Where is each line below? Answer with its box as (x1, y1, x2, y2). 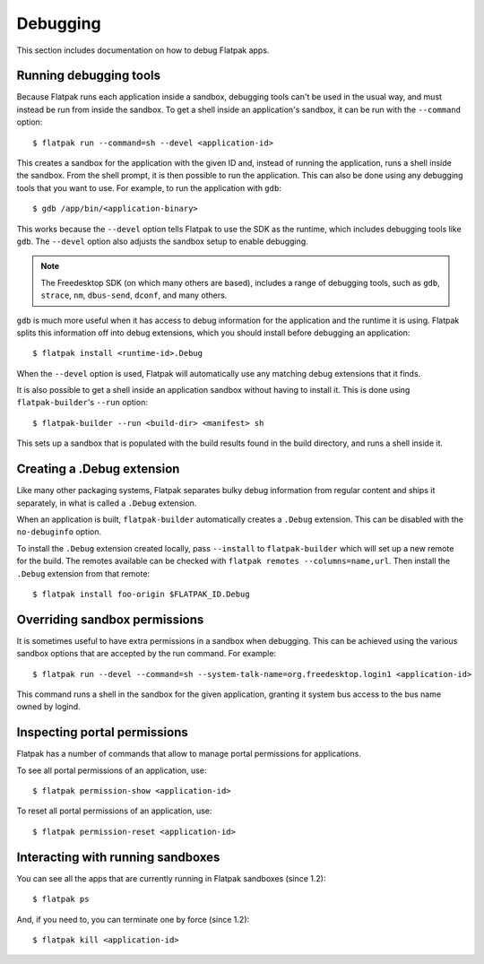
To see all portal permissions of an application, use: (16, 765, 207, 776)
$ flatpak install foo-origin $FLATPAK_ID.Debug (32, 588, 250, 599)
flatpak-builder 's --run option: (16, 397, 148, 408)
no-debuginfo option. (16, 526, 102, 537)
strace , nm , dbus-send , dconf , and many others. (40, 290, 228, 300)
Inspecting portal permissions (16, 725, 188, 740)
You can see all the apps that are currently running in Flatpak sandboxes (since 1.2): (16, 873, 326, 883)
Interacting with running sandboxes (16, 849, 220, 864)
